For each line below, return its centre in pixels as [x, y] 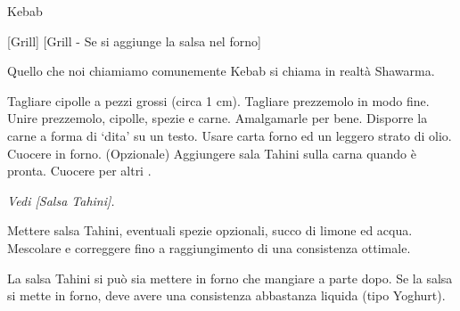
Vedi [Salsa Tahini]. [61, 200]
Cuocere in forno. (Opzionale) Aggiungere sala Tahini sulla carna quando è [212, 153]
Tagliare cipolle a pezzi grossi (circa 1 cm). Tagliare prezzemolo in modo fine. [218, 100]
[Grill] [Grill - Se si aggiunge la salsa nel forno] [134, 41]
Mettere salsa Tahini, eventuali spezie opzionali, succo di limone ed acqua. [210, 230]
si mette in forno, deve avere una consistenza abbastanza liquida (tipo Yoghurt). [226, 295]
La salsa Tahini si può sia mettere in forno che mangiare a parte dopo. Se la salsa [230, 278]
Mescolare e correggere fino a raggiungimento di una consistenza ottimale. [209, 247]
